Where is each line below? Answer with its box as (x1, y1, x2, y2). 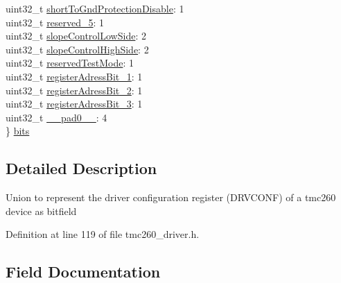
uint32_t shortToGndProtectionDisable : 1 (6, 1, 184, 15)
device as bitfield (6, 203, 77, 218)
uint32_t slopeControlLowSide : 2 (6, 28, 146, 43)
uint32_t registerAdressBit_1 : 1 (6, 69, 143, 83)
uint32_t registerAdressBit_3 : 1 (6, 96, 143, 111)
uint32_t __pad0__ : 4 (6, 110, 107, 124)
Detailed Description (6, 157, 157, 179)
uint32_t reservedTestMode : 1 (6, 55, 134, 70)
